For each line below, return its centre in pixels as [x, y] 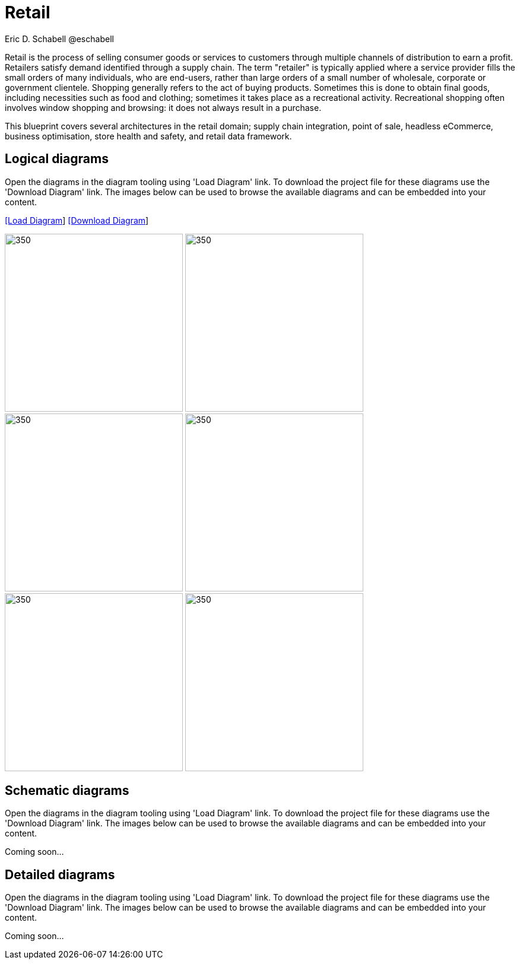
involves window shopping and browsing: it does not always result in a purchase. [163, 107]
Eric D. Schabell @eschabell [59, 39]
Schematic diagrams [67, 791]
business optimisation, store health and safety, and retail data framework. [148, 136]
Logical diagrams [57, 159]
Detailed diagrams [60, 874]
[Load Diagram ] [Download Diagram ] [77, 220]
